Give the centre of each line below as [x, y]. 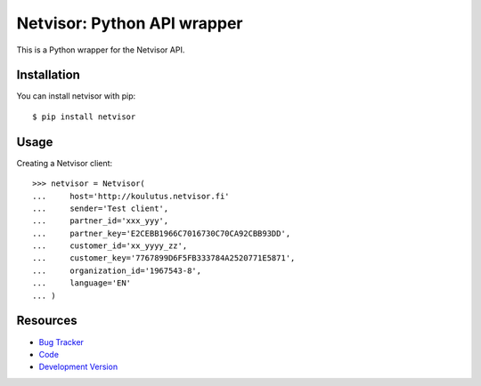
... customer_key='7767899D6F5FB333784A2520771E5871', [164, 258]
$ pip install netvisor [84, 117]
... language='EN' [82, 283]
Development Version [78, 367]
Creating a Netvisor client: [65, 163]
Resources [47, 321]
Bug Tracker [61, 342]
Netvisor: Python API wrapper [130, 23]
